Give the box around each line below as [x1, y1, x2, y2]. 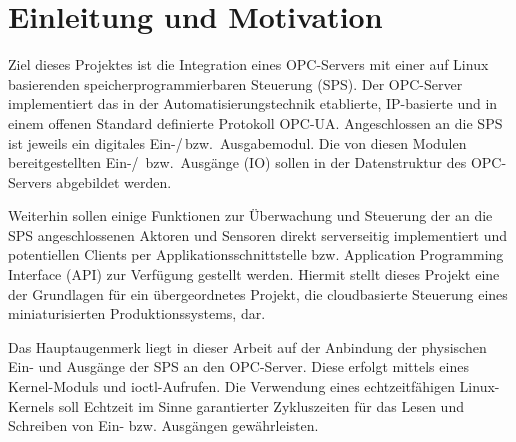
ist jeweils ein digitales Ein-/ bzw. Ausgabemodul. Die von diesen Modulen [8, 132, 467, 153]
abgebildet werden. [56, 171, 172, 192]
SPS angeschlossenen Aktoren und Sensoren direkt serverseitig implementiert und [8, 224, 508, 245]
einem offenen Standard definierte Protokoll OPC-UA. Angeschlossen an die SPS [8, 112, 503, 133]
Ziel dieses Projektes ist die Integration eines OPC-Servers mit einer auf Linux [8, 54, 489, 75]
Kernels [8, 395, 55, 416]
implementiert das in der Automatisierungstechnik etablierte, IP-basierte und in [8, 93, 498, 114]
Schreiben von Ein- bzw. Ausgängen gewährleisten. [8, 415, 319, 436]
